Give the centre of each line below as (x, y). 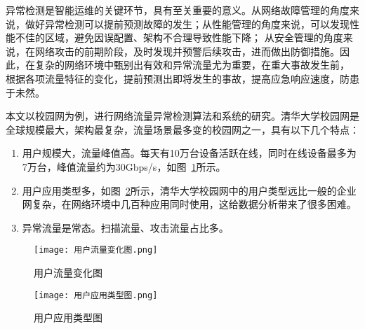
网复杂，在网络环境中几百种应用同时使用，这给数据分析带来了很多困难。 (189, 204)
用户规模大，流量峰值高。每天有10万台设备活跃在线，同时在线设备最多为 (189, 153)
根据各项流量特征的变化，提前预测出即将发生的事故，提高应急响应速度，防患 (182, 78)
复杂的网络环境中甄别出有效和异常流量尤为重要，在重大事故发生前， (192, 65)
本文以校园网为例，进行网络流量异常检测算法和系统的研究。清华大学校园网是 (182, 116)
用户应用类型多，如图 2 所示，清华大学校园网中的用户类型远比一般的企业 (189, 190)
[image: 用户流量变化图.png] (96, 250)
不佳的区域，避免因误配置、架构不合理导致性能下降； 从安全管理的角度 (179, 37)
